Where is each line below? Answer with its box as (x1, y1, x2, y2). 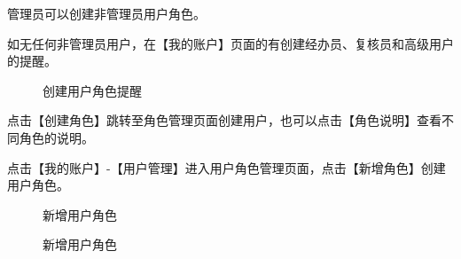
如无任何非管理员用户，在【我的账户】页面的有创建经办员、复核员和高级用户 (7, 34, 454, 52)
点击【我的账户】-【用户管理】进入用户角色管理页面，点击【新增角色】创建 (7, 158, 446, 177)
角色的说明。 (19, 128, 94, 146)
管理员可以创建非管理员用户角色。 (7, 4, 206, 22)
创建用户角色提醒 (43, 81, 142, 99)
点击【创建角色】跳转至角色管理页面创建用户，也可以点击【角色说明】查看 (7, 111, 441, 129)
